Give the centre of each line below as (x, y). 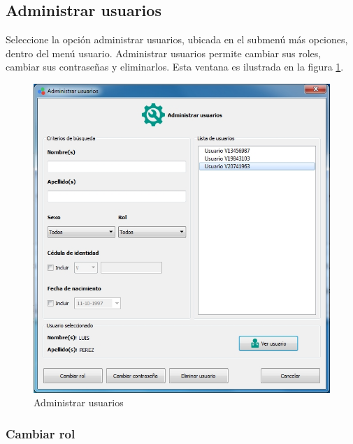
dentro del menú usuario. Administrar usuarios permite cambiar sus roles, (164, 53)
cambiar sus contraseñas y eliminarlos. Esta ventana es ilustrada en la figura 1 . (175, 67)
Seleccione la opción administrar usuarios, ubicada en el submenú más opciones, (177, 39)
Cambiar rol (41, 433)
